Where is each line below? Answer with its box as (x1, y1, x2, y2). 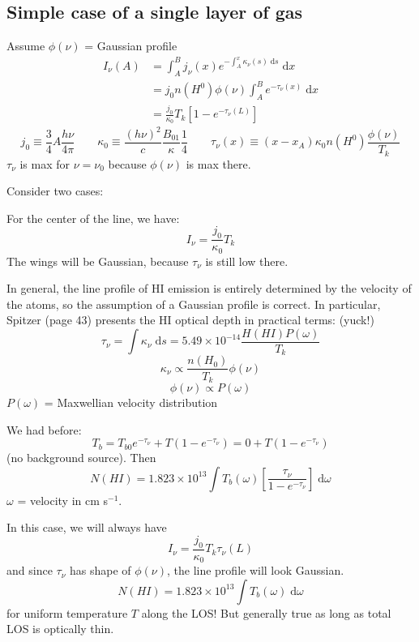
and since (6, 562, 53, 579)
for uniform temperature (6, 604, 128, 621)
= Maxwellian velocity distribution (44, 393, 218, 410)
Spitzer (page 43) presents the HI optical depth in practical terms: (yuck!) (6, 311, 374, 328)
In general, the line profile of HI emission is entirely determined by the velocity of (6, 280, 412, 297)
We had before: (6, 421, 82, 438)
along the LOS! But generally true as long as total (141, 604, 391, 621)
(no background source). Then (6, 449, 156, 466)
